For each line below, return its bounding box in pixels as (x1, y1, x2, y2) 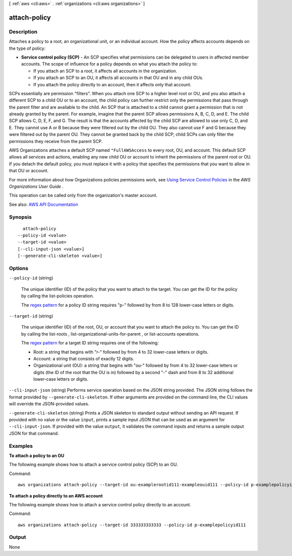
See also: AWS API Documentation (9, 201, 78, 207)
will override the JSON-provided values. (9, 401, 90, 407)
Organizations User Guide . (9, 183, 64, 189)
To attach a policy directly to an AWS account (9, 493, 103, 498)
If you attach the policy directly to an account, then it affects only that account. (33, 81, 192, 87)
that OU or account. (9, 168, 49, 174)
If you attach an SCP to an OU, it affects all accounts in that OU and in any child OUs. (33, 75, 204, 80)
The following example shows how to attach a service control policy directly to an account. (9, 501, 191, 507)
